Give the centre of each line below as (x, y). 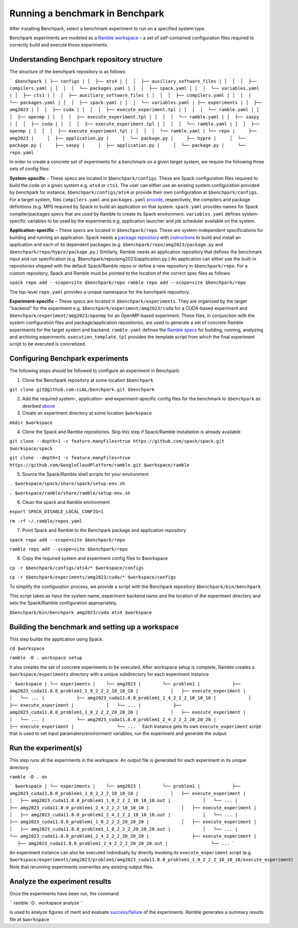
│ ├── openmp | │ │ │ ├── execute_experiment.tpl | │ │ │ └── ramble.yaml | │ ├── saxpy (134, 117)
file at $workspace (29, 919)
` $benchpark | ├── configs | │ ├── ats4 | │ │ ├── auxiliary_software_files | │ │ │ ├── (133, 81)
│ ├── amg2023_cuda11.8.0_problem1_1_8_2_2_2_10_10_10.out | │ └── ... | (124, 801)
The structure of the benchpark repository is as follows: (68, 72)
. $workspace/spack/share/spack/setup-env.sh (67, 484)
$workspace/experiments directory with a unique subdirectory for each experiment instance (109, 674)
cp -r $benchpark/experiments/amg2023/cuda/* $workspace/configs (93, 577)
